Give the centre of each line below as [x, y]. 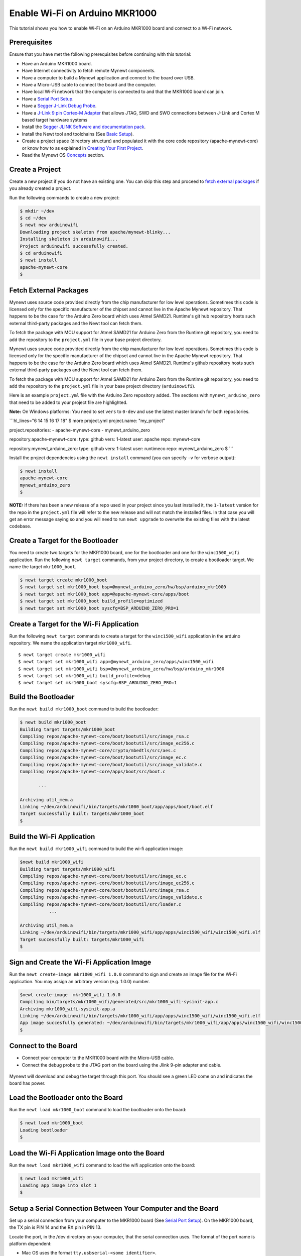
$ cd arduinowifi [41, 253]
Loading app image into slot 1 [58, 1185]
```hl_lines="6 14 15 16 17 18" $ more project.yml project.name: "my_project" [87, 421]
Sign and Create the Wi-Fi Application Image [80, 962]
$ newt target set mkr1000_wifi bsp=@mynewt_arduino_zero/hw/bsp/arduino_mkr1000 [121, 669]
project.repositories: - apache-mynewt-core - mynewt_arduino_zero [80, 430]
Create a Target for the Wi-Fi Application [74, 624]
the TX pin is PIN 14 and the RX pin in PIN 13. [55, 1227]
